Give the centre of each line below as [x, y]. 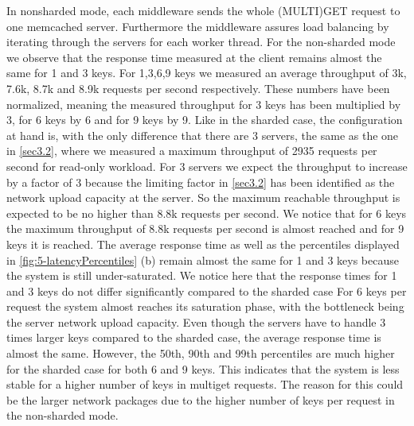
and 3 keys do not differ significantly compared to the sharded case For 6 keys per [207, 290]
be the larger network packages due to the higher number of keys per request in [201, 399]
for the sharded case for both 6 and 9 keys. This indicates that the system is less [203, 368]
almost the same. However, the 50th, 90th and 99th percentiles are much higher [201, 353]
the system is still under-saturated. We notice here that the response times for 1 [202, 275]
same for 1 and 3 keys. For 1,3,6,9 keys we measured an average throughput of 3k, [207, 73]
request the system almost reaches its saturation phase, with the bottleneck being [205, 306]
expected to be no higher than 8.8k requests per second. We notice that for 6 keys [207, 213]
